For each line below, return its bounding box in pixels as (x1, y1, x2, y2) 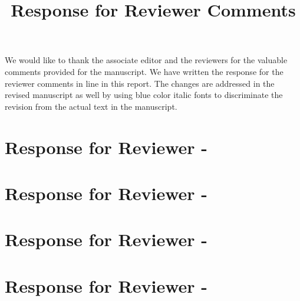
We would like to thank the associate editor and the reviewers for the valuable (5, 54, 288, 66)
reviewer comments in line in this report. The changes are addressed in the (5, 77, 275, 89)
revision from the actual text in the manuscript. (5, 100, 177, 112)
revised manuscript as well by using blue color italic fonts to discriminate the (5, 89, 283, 101)
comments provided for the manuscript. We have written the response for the (5, 65, 283, 77)
